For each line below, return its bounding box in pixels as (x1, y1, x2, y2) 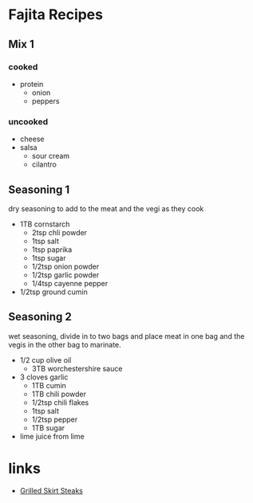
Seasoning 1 (8, 183, 70, 196)
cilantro (31, 159, 57, 169)
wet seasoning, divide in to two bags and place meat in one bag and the (8, 331, 245, 340)
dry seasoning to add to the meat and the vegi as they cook (8, 203, 204, 213)
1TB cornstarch (19, 219, 70, 229)
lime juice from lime (19, 431, 85, 441)
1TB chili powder (31, 389, 86, 399)
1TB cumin (31, 380, 66, 390)
